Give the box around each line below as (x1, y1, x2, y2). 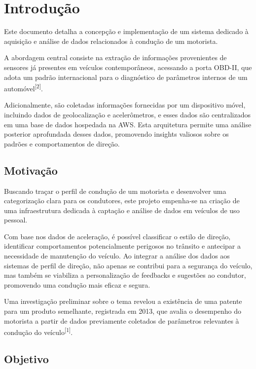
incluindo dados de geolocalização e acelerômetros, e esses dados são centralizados (4, 109, 251, 119)
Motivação (4, 162, 58, 178)
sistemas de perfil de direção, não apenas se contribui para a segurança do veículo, (4, 260, 253, 270)
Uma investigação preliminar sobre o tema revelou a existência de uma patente (4, 296, 242, 306)
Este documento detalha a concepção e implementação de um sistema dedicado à (4, 26, 249, 37)
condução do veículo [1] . (4, 326, 73, 337)
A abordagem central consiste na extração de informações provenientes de (4, 52, 227, 63)
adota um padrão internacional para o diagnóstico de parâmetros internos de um (4, 72, 248, 82)
